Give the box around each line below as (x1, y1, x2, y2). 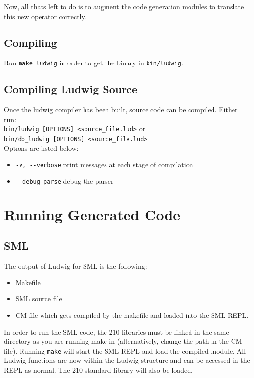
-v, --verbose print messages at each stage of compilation (15, 159, 193, 169)
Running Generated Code (4, 204, 181, 224)
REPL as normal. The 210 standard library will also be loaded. (4, 365, 193, 375)
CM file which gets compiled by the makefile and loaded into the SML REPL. (15, 310, 249, 320)
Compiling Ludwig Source (4, 82, 137, 97)
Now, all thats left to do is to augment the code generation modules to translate (4, 1, 244, 11)
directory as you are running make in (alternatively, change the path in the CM (4, 336, 242, 346)
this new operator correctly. (4, 11, 86, 21)
